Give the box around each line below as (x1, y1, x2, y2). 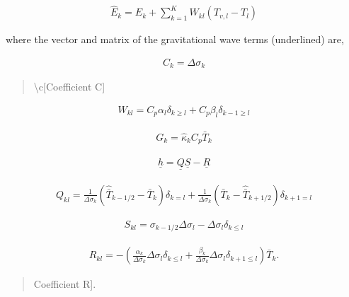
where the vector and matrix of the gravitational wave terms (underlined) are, (6, 32, 344, 47)
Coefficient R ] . (33, 276, 96, 291)
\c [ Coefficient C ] (33, 79, 105, 94)
